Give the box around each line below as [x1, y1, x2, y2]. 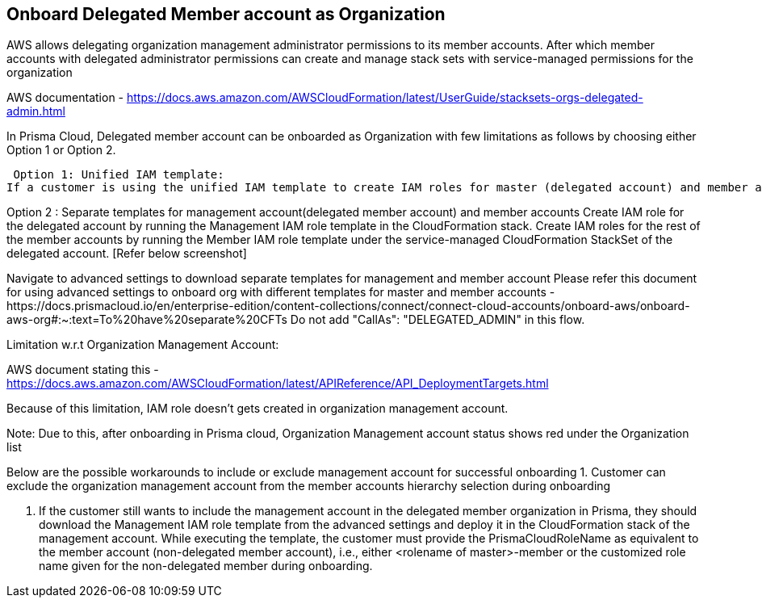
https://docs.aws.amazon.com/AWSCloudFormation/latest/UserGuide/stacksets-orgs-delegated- [126, 90, 643, 105]
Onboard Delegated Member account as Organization [6, 4, 446, 24]
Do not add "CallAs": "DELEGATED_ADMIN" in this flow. [290, 312, 585, 327]
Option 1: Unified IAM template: [13, 168, 224, 182]
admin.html [6, 104, 65, 119]
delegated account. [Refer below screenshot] [6, 246, 247, 261]
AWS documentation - [6, 90, 124, 105]
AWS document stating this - [6, 363, 159, 377]
